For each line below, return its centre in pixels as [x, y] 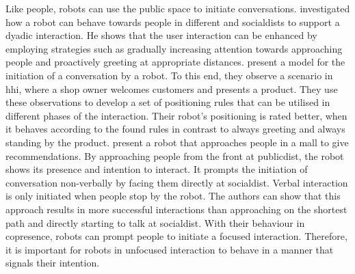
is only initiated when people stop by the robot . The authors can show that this [173, 196]
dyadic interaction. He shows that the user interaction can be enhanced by [161, 35]
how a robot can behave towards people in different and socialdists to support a [173, 22]
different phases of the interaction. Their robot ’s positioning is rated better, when [176, 115]
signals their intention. [53, 263]
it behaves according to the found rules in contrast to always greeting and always [175, 129]
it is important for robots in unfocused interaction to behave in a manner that [170, 249]
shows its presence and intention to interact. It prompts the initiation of [157, 169]
